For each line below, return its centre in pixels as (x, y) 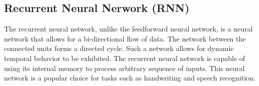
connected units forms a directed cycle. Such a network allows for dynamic (119, 48)
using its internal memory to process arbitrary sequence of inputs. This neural (124, 68)
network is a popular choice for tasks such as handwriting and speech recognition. (130, 78)
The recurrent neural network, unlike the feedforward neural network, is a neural (128, 29)
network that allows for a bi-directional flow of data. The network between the (125, 38)
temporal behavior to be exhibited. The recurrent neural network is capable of (125, 58)
